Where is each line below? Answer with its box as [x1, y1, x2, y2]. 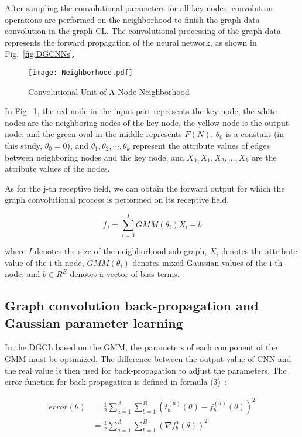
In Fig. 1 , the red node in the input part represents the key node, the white [5, 105, 277, 117]
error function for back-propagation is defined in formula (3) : [5, 375, 227, 388]
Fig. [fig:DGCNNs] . [5, 47, 75, 60]
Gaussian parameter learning [5, 313, 183, 332]
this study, [5, 139, 42, 151]
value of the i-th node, [5, 256, 84, 268]
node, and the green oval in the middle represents [5, 128, 182, 140]
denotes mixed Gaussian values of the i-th [132, 256, 283, 268]
